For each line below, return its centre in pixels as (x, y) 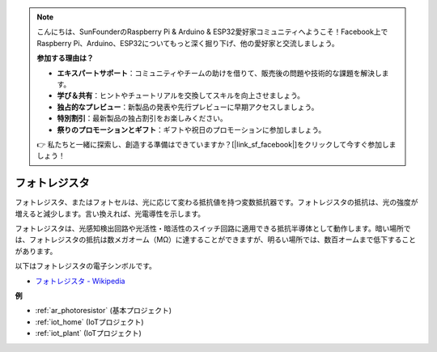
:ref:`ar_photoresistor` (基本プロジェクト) (104, 311)
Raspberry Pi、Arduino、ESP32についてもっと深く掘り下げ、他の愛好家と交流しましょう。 (188, 43)
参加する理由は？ (65, 58)
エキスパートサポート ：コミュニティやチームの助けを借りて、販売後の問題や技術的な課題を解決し (219, 73)
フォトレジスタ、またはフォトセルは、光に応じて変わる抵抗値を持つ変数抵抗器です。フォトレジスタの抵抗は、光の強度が (216, 202)
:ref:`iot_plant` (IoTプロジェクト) (88, 333)
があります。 (36, 251)
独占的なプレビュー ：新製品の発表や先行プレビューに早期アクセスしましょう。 (188, 107)
